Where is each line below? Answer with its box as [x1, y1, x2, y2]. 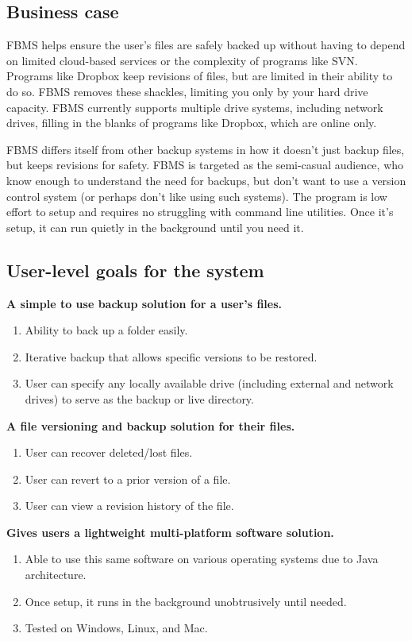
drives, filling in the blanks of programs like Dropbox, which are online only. [6, 114, 377, 131]
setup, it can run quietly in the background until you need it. [6, 218, 304, 235]
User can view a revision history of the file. [25, 497, 234, 514]
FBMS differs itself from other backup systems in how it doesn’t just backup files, [6, 141, 405, 157]
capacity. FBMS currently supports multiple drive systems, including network [6, 98, 383, 115]
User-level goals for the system [6, 257, 264, 282]
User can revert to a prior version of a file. [25, 470, 231, 487]
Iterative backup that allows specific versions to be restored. [25, 348, 318, 365]
